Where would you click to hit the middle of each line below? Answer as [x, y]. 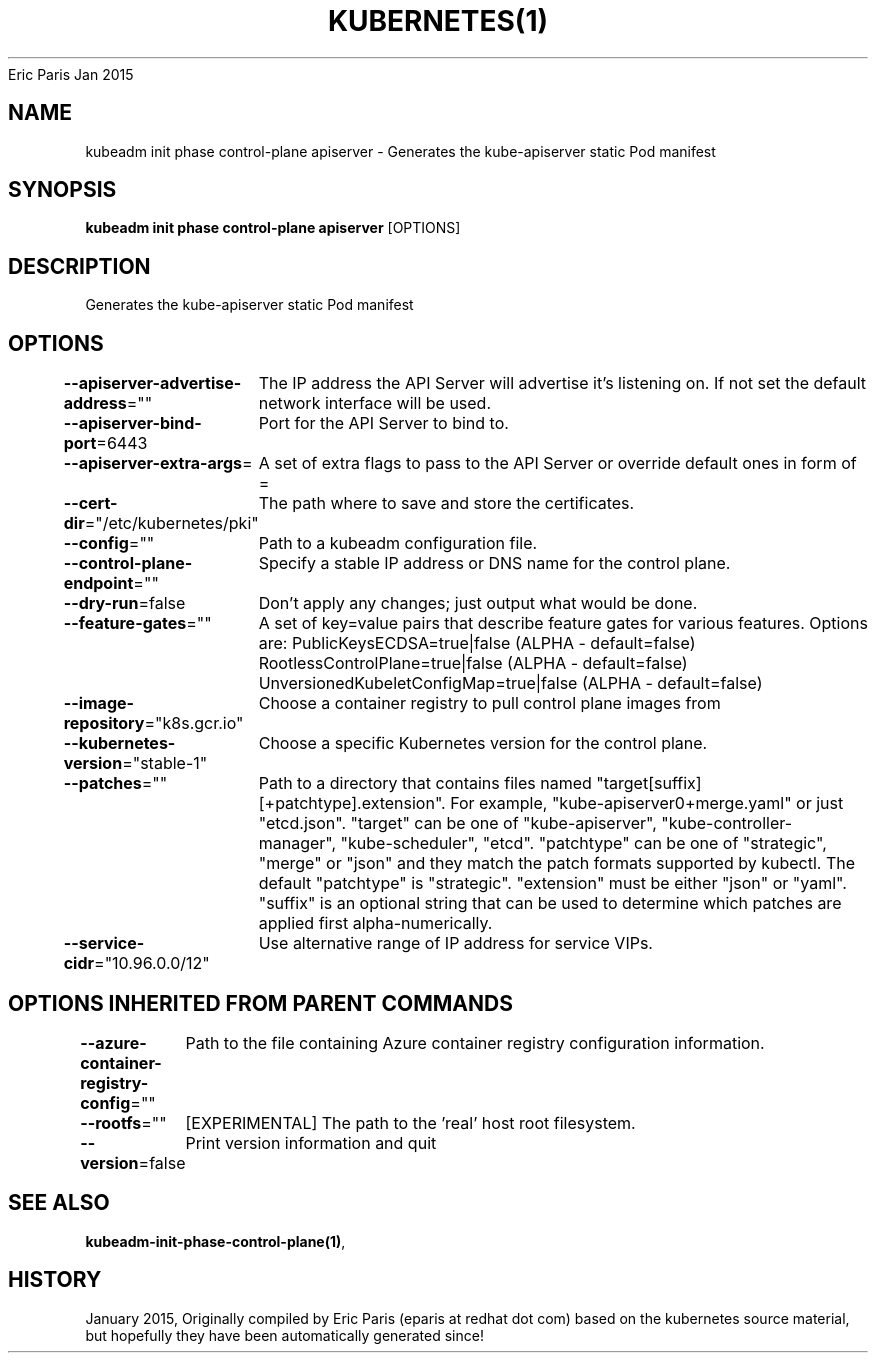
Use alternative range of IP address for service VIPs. [455, 943]
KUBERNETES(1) [438, 21]
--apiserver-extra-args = [158, 463]
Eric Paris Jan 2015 [71, 74]
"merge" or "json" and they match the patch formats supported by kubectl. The [556, 863]
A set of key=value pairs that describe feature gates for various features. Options [563, 623]
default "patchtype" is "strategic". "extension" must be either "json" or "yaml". [552, 883]
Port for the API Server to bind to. [383, 423]
